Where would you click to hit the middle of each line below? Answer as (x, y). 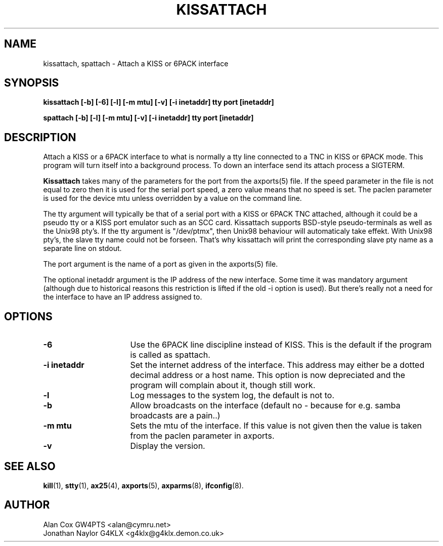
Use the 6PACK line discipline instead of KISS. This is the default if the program (281, 345)
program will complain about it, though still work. (223, 385)
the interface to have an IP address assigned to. (123, 297)
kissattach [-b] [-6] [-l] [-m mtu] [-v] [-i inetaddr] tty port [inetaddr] (159, 102)
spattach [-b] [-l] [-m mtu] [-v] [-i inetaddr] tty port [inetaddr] (148, 118)
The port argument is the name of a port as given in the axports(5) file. (161, 264)
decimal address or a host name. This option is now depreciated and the (268, 375)
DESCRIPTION (40, 137)
